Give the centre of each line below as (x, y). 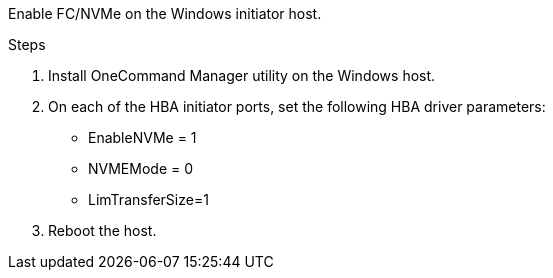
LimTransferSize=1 (148, 199)
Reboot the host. (102, 230)
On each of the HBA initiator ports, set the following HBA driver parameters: (297, 106)
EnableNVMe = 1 (142, 137)
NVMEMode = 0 (141, 168)
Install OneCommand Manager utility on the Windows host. (242, 75)
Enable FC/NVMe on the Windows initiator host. (165, 13)
